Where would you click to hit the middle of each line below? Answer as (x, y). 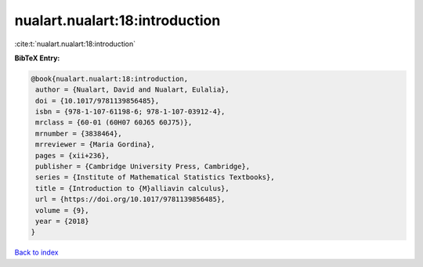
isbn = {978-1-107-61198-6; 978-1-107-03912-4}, (130, 112)
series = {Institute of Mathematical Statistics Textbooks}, (155, 177)
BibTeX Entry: (37, 58)
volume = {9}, (62, 210)
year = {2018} (62, 221)
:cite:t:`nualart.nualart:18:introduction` (75, 44)
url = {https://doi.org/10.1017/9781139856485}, (130, 199)
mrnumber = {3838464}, (79, 133)
